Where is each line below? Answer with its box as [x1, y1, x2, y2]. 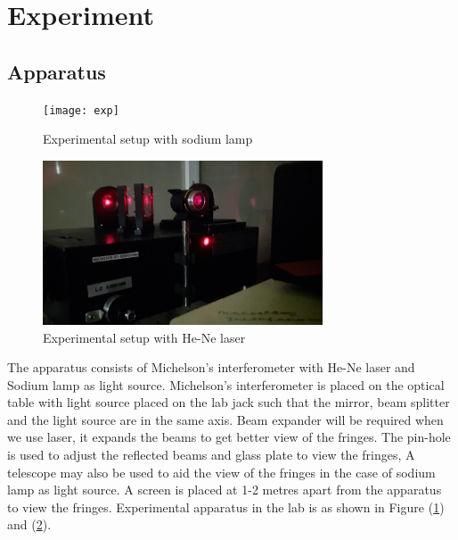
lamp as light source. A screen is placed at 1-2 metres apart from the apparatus [7, 480, 442, 499]
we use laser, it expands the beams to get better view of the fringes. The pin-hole [7, 428, 451, 446]
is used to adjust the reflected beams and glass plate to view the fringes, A [7, 445, 415, 464]
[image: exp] [43, 104, 119, 117]
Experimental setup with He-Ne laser [43, 328, 246, 346]
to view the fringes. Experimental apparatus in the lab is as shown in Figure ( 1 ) [7, 497, 445, 516]
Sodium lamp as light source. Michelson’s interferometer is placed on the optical [7, 375, 445, 394]
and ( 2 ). [7, 515, 52, 534]
